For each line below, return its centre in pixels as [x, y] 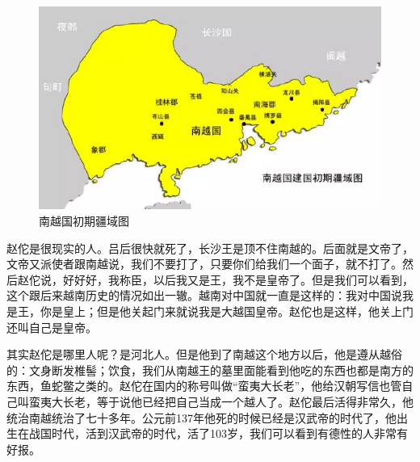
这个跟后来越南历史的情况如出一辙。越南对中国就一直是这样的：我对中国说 [204, 295]
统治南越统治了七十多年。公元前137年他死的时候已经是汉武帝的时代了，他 [202, 417]
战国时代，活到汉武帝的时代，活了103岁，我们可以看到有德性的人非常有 [218, 433]
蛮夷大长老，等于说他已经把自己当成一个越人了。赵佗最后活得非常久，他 [221, 401]
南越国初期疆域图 [84, 221]
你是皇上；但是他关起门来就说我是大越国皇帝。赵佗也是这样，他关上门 [227, 311]
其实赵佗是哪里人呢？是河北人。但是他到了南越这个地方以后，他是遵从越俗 [204, 354]
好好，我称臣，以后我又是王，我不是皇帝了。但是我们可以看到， [244, 279]
